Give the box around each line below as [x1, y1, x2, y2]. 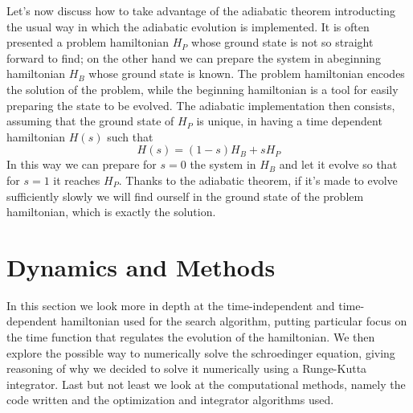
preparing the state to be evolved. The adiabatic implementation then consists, [6, 96, 395, 113]
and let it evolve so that [279, 156, 398, 173]
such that [107, 128, 153, 145]
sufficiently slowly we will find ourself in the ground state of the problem [6, 187, 364, 204]
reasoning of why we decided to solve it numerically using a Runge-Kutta [6, 360, 367, 377]
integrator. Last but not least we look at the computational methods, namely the [6, 375, 406, 392]
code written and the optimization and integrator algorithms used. [6, 391, 334, 408]
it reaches [53, 171, 100, 188]
